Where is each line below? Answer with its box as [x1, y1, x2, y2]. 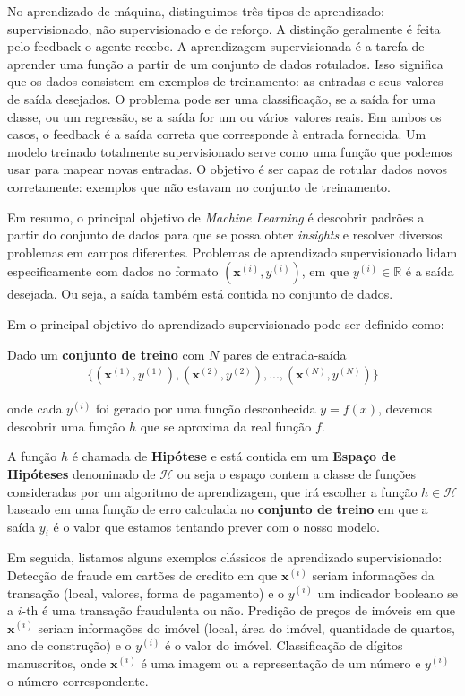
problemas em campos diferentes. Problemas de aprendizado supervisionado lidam [7, 242, 458, 261]
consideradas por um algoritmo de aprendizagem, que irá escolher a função [7, 482, 418, 500]
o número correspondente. [7, 671, 149, 690]
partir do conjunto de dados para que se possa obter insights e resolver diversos [7, 225, 443, 244]
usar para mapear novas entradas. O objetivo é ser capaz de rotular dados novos [7, 160, 448, 178]
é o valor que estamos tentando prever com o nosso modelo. [53, 517, 380, 535]
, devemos [378, 399, 433, 418]
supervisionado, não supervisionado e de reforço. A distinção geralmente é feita [7, 19, 441, 38]
